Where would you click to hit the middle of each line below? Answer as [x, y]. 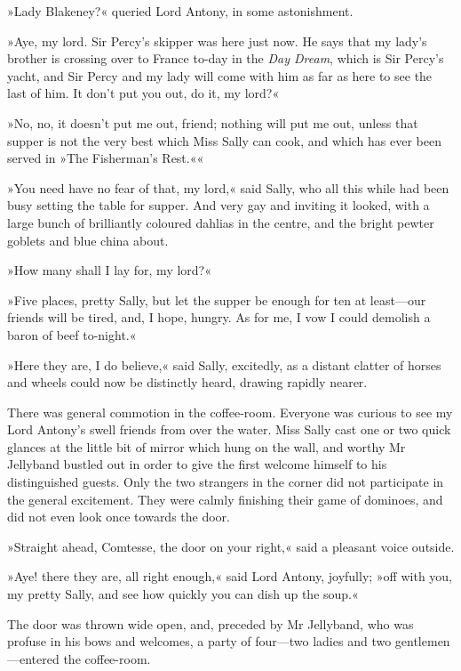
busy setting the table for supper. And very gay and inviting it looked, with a [219, 205]
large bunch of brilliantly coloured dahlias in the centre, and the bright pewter [221, 222]
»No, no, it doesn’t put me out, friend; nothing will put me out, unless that [213, 122]
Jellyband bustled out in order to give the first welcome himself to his [197, 464]
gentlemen [422, 641]
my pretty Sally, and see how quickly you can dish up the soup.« [183, 594]
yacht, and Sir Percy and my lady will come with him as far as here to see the [220, 75]
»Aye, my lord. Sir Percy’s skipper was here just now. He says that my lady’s [217, 40]
